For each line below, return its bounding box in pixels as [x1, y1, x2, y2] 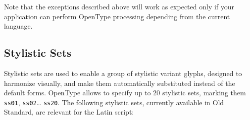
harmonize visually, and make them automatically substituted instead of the [4, 78, 235, 88]
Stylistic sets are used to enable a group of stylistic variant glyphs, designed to [4, 68, 242, 78]
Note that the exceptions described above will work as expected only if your [4, 1, 235, 11]
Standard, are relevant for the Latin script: [4, 107, 134, 117]
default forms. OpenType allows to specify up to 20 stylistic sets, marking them [4, 87, 246, 98]
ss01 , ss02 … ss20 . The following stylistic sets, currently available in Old [4, 97, 224, 107]
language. [4, 21, 33, 31]
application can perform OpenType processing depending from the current [4, 11, 230, 21]
